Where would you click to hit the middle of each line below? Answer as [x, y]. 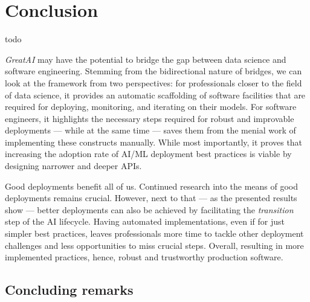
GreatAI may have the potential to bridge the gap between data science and [146, 59]
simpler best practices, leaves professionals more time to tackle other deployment [154, 233]
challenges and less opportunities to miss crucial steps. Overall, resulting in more [154, 245]
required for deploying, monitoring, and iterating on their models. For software [151, 107]
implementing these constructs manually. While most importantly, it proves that [154, 142]
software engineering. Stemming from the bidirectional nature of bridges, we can [153, 71]
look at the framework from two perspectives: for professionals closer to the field [153, 82]
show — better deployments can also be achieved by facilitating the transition [149, 209]
